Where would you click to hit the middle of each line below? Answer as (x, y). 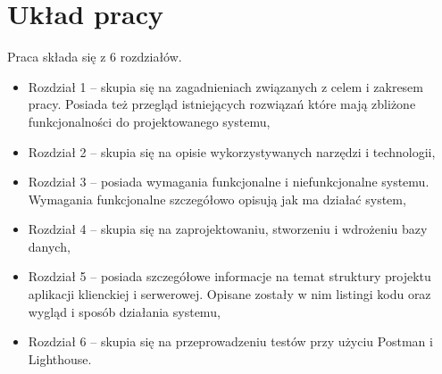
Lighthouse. (60, 358)
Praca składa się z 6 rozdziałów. (95, 57)
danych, (49, 246)
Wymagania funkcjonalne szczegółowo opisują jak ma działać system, (217, 199)
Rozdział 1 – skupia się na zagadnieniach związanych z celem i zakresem (225, 86)
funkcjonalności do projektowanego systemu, (149, 121)
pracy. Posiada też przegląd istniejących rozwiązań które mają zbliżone (222, 104)
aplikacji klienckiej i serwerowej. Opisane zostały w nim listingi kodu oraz (229, 294)
